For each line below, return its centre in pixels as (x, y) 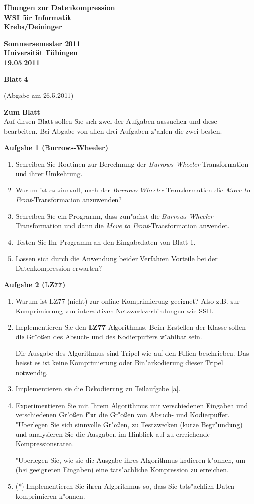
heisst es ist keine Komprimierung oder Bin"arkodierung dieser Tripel (119, 363)
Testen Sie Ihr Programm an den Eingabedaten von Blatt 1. (105, 242)
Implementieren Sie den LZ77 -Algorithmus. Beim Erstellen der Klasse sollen (130, 327)
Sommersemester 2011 (42, 43)
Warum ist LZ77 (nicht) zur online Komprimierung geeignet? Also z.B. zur (127, 301)
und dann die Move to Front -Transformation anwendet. (147, 226)
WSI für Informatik (38, 17)
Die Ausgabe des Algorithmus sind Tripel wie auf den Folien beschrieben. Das (132, 353)
